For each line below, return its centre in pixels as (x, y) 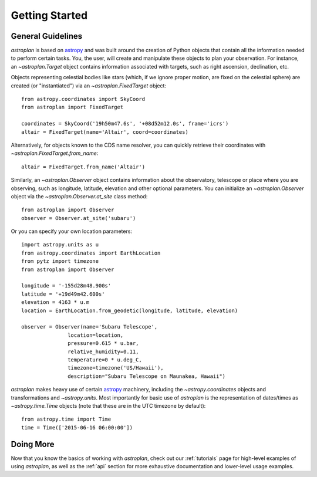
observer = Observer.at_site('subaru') (79, 218)
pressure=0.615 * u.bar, (103, 344)
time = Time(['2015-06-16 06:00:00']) (77, 427)
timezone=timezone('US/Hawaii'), (116, 368)
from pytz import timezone (60, 261)
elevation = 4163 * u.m (55, 302)
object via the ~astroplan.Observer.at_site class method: (79, 196)
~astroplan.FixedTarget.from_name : (55, 153)
